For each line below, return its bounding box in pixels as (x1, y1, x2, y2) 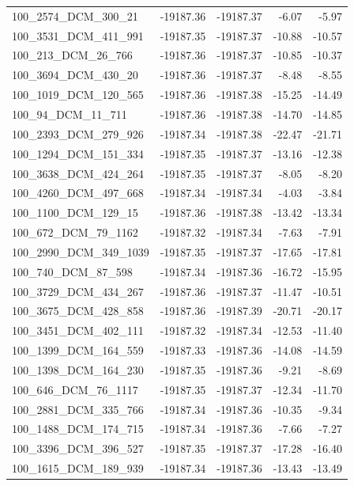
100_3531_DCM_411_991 (12, 27, 144, 44)
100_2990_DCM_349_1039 (12, 243, 149, 260)
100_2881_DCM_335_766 (12, 401, 144, 417)
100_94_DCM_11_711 (12, 105, 127, 122)
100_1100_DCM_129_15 (12, 204, 138, 221)
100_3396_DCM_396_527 (12, 440, 144, 457)
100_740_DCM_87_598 (12, 263, 133, 279)
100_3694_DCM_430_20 (12, 66, 138, 83)
